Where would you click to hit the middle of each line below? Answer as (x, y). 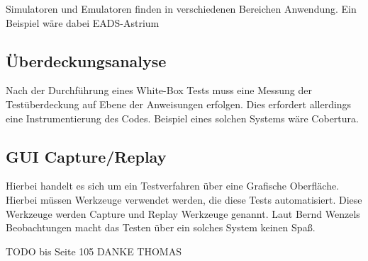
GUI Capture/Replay (86, 156)
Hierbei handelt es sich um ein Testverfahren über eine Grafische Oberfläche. (173, 186)
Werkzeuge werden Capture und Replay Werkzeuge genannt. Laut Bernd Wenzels (183, 213)
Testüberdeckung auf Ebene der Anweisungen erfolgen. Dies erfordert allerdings (179, 104)
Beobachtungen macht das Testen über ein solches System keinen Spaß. (161, 227)
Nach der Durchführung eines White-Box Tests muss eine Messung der (159, 90)
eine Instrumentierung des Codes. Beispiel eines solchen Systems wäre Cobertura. (182, 118)
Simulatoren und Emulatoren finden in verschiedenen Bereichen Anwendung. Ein (181, 8)
